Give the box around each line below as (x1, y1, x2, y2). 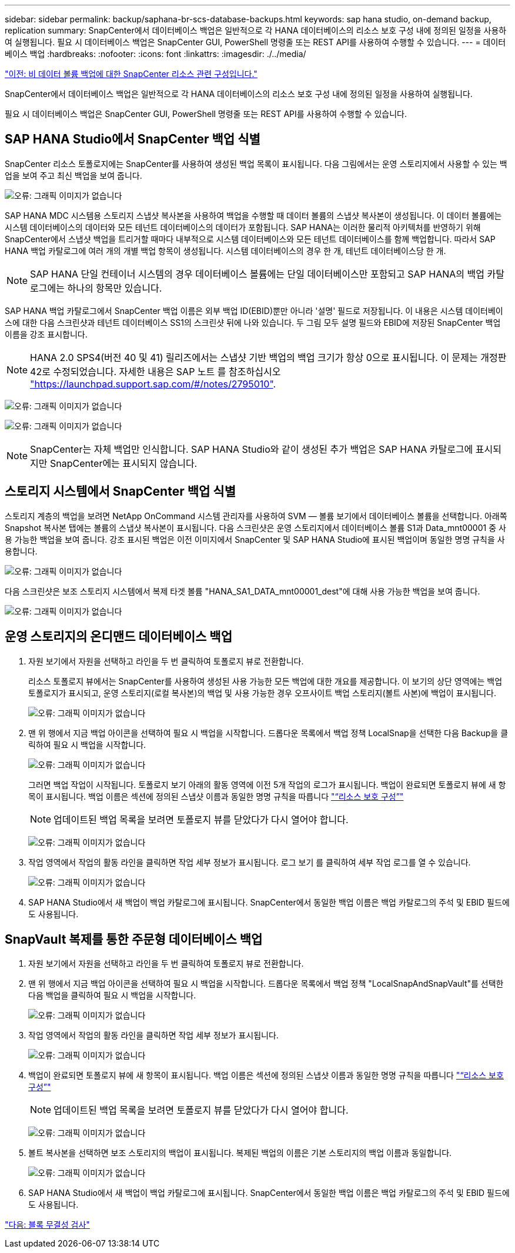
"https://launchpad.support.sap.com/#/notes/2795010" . (30, 377, 276, 390)
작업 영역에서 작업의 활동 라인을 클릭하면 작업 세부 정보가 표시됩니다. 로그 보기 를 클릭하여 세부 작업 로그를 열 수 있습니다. (28, 857, 471, 867)
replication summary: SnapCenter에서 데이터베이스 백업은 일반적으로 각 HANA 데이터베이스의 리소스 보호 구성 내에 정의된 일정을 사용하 (5, 25, 507, 35)
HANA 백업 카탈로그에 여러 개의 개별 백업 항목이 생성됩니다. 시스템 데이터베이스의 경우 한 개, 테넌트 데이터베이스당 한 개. (5, 245, 446, 256)
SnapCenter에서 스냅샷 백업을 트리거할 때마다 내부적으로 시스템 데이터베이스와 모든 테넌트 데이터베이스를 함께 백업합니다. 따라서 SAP (5, 233, 496, 244)
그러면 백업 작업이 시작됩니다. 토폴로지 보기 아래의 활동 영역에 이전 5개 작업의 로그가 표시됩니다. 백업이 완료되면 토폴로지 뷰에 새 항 (28, 779, 506, 790)
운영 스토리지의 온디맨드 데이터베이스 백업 (5, 629, 232, 644)
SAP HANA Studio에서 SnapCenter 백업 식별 (5, 132, 260, 147)
